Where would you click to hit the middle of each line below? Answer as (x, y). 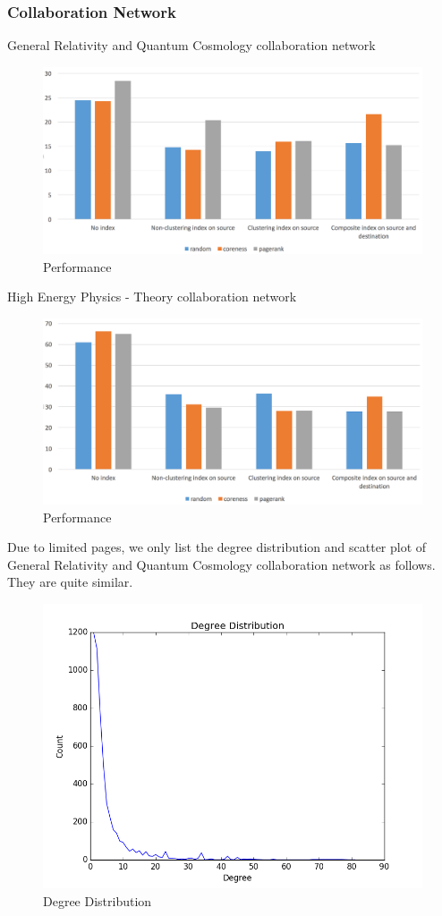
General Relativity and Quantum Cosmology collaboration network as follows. (221, 564)
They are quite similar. (70, 582)
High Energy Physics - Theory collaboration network (152, 297)
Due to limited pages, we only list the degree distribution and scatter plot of (217, 547)
